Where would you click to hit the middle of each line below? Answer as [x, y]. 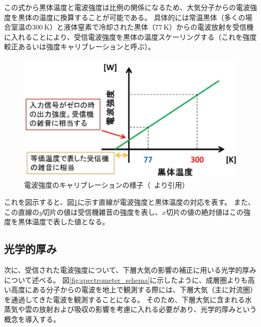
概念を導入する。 [32, 319]
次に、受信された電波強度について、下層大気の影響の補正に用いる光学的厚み [130, 269]
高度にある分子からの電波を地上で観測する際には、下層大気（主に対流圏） [134, 290]
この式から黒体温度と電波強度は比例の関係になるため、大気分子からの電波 [127, 7]
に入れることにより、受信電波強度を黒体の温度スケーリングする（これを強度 [130, 36]
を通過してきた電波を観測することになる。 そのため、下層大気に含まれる [124, 299]
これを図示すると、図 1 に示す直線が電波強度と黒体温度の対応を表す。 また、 [129, 202]
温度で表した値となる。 [71, 222]
